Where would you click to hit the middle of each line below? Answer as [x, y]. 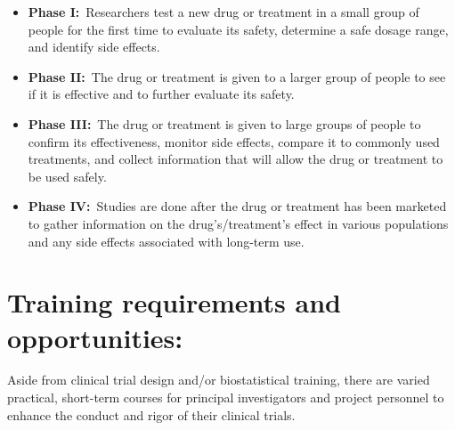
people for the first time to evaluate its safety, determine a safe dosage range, [238, 29]
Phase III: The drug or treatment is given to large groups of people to [224, 123]
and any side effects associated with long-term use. [166, 241]
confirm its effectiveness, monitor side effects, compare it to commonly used [234, 141]
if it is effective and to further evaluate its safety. [161, 94]
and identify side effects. [94, 47]
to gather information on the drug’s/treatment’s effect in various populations [238, 223]
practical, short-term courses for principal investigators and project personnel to [226, 398]
